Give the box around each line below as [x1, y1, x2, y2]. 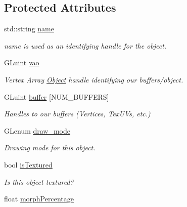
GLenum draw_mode [4, 125, 71, 136]
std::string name [4, 23, 54, 34]
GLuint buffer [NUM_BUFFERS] [4, 91, 109, 102]
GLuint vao [4, 57, 39, 68]
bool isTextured [4, 159, 53, 170]
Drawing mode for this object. [4, 142, 96, 153]
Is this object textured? [4, 176, 74, 187]
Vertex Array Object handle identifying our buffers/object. [4, 74, 183, 85]
